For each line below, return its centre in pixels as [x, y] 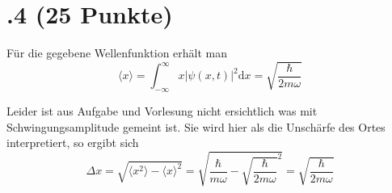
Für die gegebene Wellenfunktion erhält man [117, 53]
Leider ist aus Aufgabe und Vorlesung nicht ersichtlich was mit [162, 111]
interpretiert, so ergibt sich [73, 143]
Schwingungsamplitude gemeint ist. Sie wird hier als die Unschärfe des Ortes [196, 126]
